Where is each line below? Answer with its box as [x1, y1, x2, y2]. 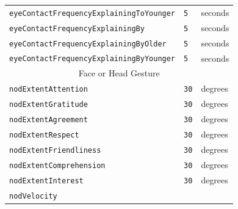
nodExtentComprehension [9, 161, 106, 170]
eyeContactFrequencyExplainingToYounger [9, 9, 176, 18]
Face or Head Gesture [78, 67, 160, 79]
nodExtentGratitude [9, 100, 88, 109]
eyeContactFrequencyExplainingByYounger [9, 54, 176, 64]
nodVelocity [9, 191, 57, 200]
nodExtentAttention [9, 85, 88, 94]
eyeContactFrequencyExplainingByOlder [9, 39, 167, 48]
